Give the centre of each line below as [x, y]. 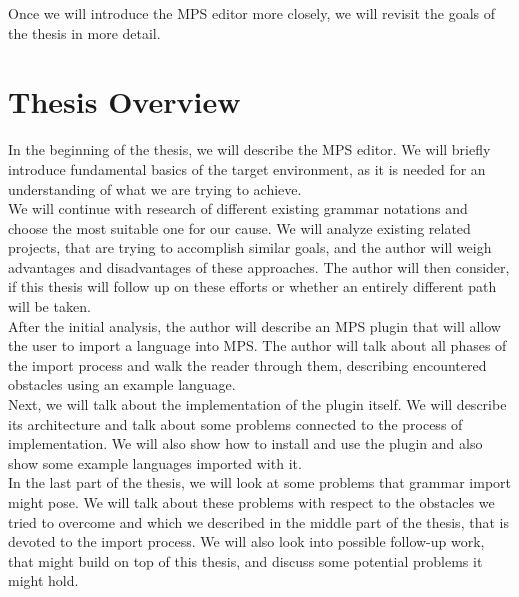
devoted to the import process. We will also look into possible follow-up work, [246, 541]
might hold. [43, 580]
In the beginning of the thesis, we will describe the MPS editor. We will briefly [249, 149]
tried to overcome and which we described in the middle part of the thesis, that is [258, 521]
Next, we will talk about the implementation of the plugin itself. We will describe [257, 404]
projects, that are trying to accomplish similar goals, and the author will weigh [250, 247]
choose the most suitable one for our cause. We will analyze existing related [239, 227]
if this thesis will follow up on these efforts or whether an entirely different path [252, 286]
